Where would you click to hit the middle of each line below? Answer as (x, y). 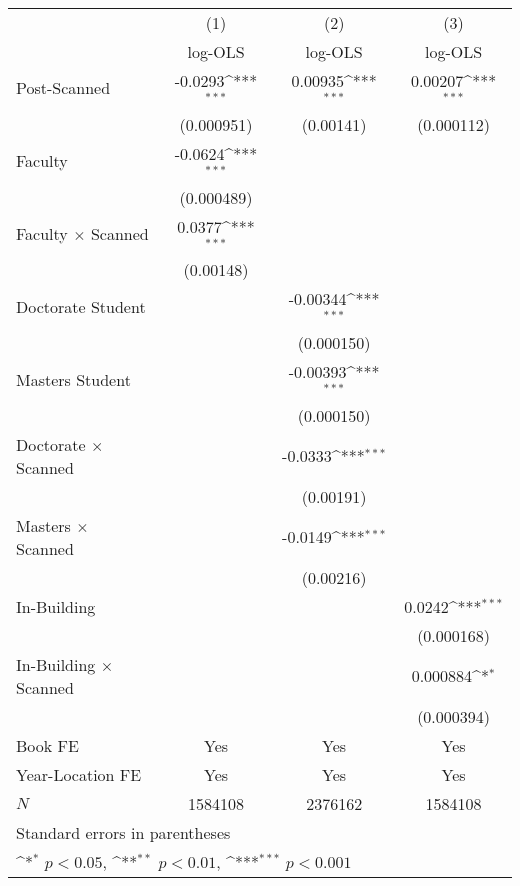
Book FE (47, 745)
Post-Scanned (63, 88)
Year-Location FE (79, 774)
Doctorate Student (81, 306)
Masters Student (73, 379)
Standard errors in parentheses (123, 832)
